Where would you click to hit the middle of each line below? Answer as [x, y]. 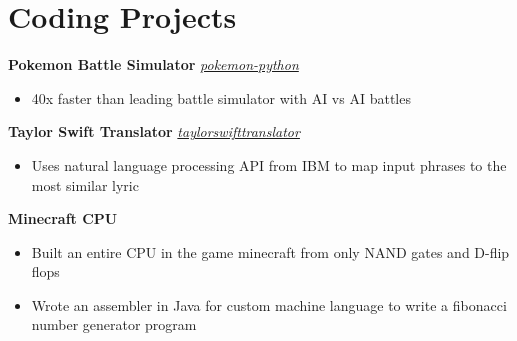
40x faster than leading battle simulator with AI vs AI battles [221, 97]
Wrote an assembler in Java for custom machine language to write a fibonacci [269, 304]
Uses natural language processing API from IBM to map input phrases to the [269, 164]
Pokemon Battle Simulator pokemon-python [153, 64]
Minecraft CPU [63, 218]
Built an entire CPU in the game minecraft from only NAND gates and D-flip [270, 251]
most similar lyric [85, 184]
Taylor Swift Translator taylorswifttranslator [154, 131]
